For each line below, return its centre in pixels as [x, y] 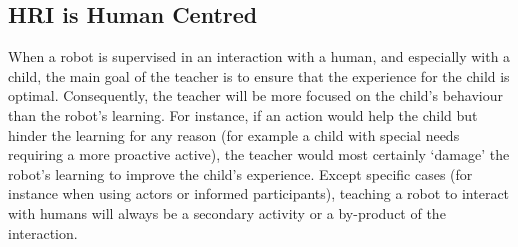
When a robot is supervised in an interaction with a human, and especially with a [259, 56]
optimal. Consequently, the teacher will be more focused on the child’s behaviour [256, 95]
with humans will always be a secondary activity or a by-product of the [227, 212]
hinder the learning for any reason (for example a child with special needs [234, 134]
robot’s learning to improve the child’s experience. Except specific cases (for [240, 173]
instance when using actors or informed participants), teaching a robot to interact [259, 193]
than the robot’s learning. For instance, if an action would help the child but [243, 114]
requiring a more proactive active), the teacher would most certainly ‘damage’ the [259, 154]
